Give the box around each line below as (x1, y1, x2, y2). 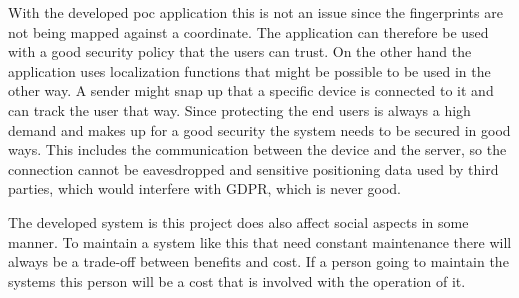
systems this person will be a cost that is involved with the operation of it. (8, 270, 466, 291)
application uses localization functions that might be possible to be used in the (8, 60, 491, 81)
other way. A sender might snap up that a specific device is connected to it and (8, 80, 494, 101)
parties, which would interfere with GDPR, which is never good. (8, 178, 402, 199)
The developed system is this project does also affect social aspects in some (8, 211, 469, 232)
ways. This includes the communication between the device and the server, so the (8, 139, 507, 160)
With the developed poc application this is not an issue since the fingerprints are (8, 2, 503, 22)
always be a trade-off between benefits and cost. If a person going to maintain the (8, 251, 509, 272)
